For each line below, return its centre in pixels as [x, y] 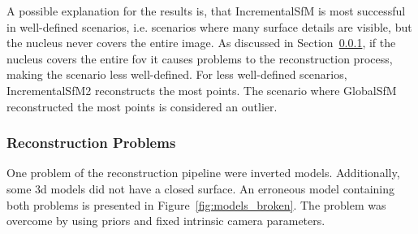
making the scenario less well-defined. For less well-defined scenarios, [177, 74]
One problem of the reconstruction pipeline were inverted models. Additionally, [203, 173]
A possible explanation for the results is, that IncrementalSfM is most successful [206, 11]
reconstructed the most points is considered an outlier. [142, 106]
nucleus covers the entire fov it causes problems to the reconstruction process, [200, 58]
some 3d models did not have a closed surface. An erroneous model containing [201, 188]
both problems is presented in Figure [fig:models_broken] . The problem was [196, 204]
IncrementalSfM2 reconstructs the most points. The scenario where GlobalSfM [202, 90]
